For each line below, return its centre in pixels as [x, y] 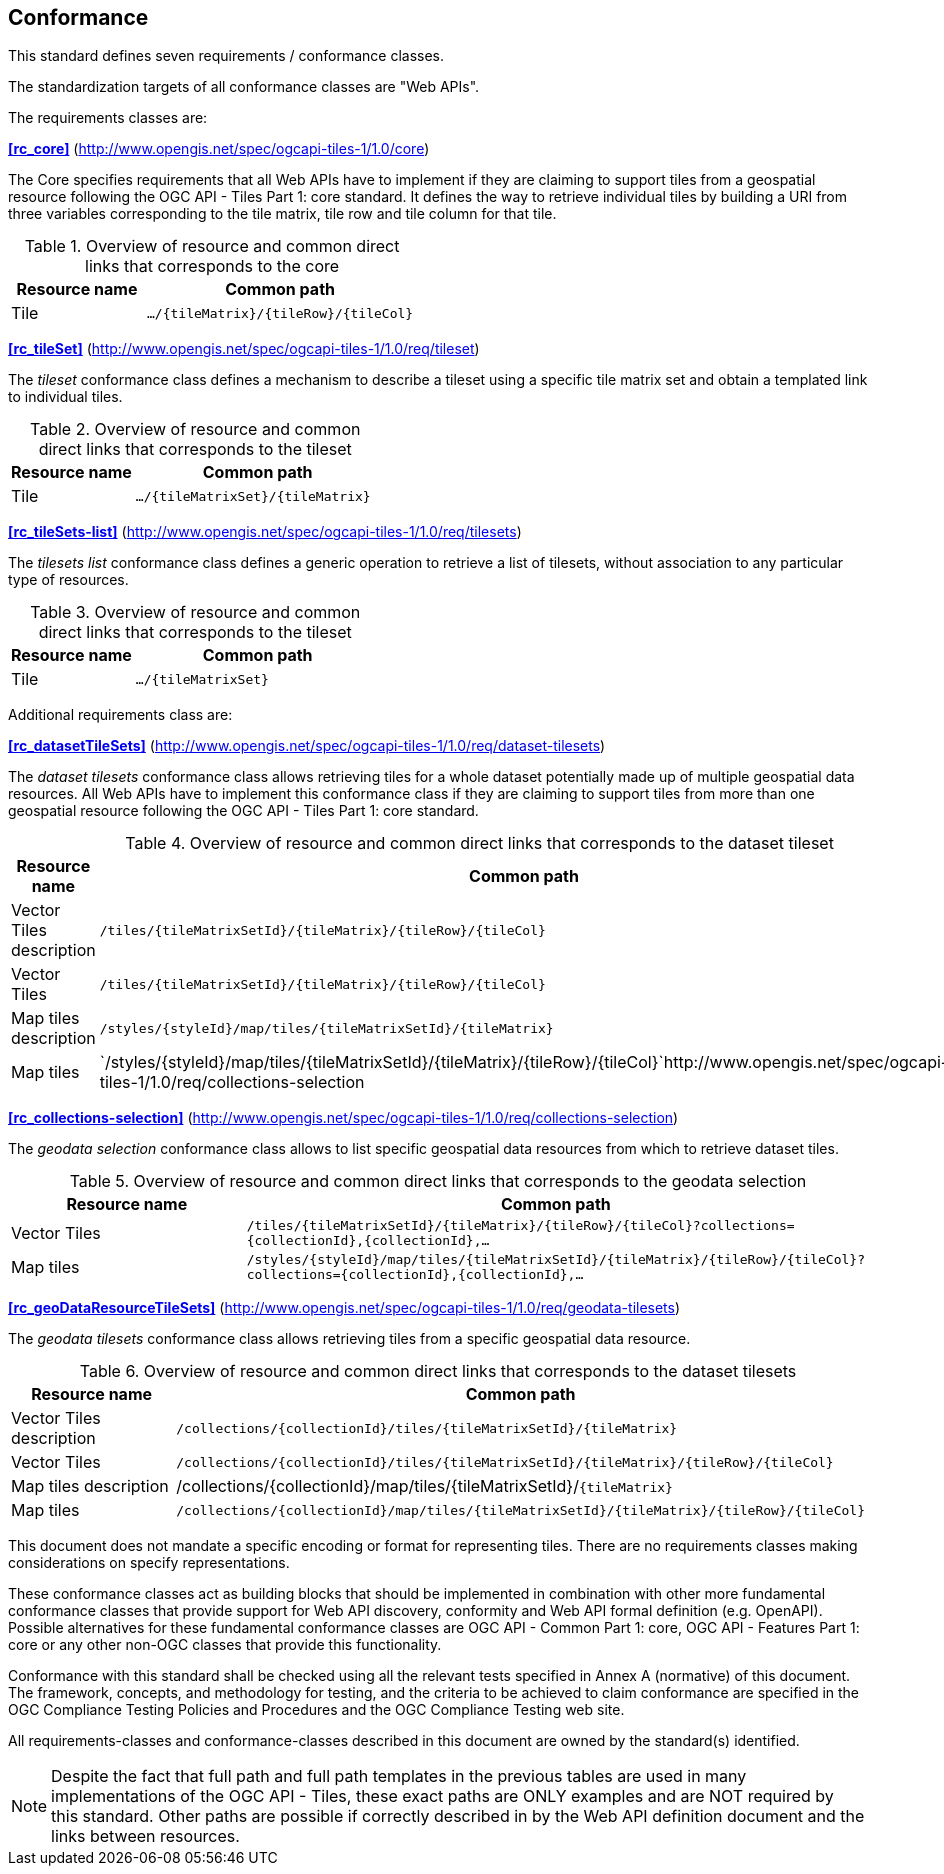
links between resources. [145, 1836]
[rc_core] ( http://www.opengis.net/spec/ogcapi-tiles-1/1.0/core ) [219, 149]
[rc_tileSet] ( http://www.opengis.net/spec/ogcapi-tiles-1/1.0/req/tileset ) [244, 349]
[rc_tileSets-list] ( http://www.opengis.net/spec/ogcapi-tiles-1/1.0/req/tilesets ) [265, 532]
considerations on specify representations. [149, 1563]
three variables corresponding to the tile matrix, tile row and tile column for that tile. [282, 214]
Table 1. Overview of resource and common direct [212, 246]
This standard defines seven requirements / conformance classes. [226, 56]
